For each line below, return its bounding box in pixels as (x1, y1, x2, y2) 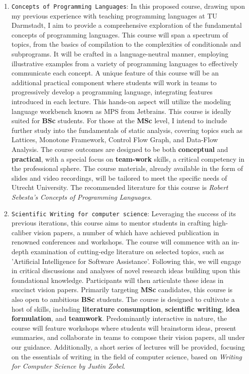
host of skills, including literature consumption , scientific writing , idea (11, 303, 240, 314)
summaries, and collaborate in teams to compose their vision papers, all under (11, 332, 245, 342)
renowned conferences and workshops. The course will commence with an (11, 237, 230, 247)
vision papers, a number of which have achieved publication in (34, 227, 219, 237)
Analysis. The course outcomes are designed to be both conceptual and (11, 144, 228, 154)
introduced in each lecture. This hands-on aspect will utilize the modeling (11, 96, 231, 106)
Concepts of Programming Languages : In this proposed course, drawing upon (11, 1, 245, 11)
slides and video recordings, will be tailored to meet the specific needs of (11, 172, 227, 183)
